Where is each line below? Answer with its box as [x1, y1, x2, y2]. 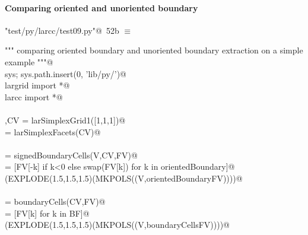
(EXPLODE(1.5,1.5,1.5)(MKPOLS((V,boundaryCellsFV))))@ [5, 218, 230, 231]
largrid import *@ [5, 79, 70, 91]
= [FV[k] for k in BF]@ [5, 207, 90, 219]
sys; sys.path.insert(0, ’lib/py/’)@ [5, 67, 127, 80]
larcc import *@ [5, 90, 63, 103]
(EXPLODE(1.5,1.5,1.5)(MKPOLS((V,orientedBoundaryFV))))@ [5, 172, 243, 184]
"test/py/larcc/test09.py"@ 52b [5, 24, 119, 36]
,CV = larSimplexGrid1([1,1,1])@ [5, 113, 126, 126]
